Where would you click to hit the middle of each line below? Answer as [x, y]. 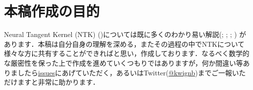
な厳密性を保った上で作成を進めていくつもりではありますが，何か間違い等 [124, 63]
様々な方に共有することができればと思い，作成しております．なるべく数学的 [127, 53]
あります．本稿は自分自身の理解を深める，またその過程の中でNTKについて [124, 44]
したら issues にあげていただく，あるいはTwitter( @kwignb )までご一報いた [131, 72]
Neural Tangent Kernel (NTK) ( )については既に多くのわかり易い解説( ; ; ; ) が [125, 34]
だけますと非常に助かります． [52, 82]
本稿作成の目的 [52, 11]
